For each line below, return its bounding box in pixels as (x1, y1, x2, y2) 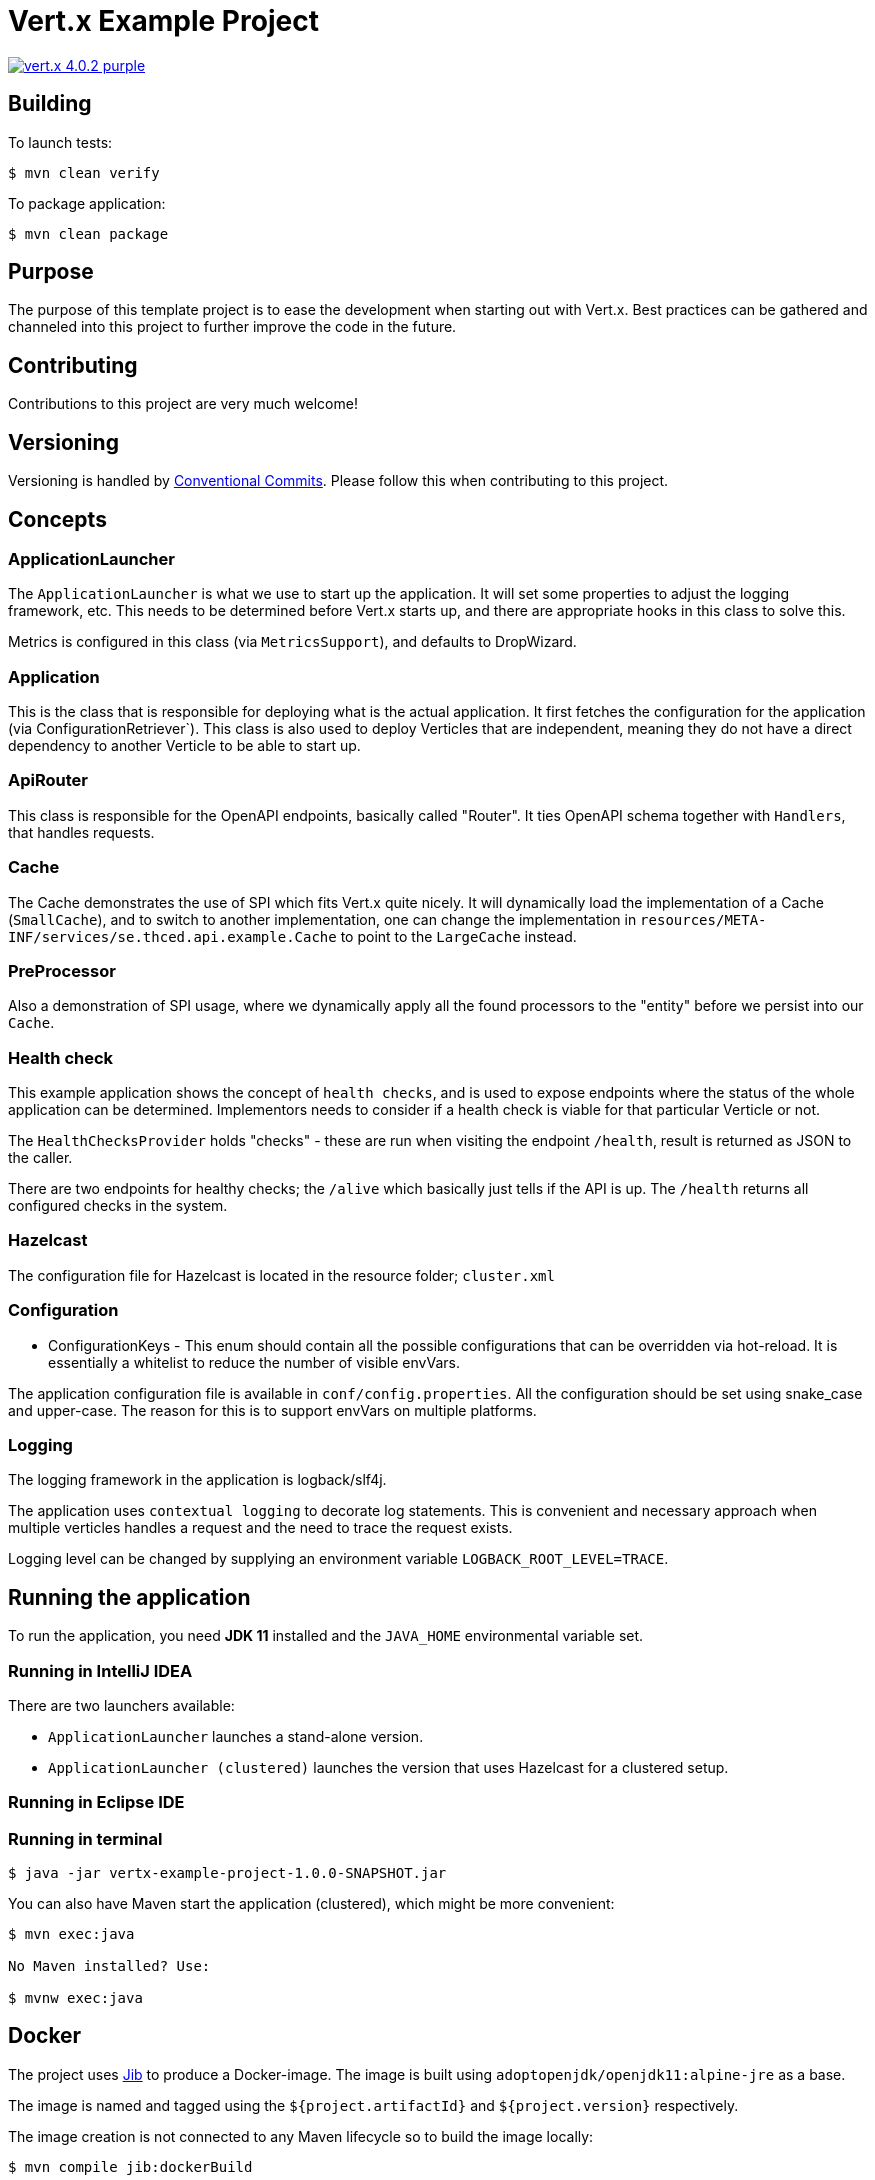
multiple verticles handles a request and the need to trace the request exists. (8, 1519, 513, 1537)
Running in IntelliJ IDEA (8, 1660, 193, 1681)
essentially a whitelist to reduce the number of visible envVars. (48, 1353, 460, 1371)
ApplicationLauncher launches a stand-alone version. (48, 1727, 424, 1745)
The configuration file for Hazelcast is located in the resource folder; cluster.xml (8, 1266, 555, 1284)
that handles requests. (8, 823, 155, 841)
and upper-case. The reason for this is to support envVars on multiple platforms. (8, 1401, 537, 1419)
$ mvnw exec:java (8, 1990, 143, 2007)
